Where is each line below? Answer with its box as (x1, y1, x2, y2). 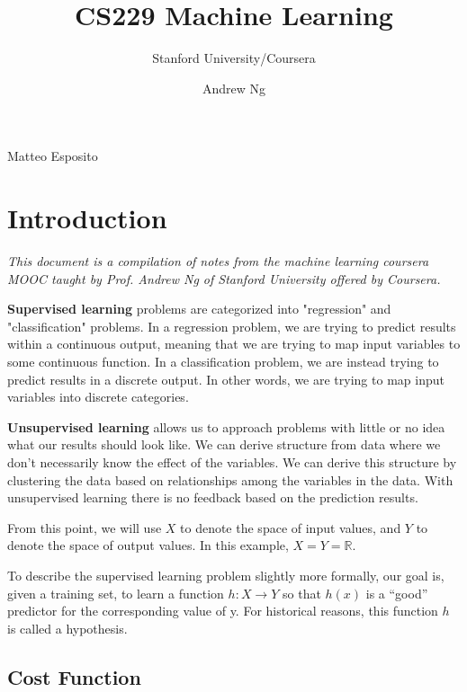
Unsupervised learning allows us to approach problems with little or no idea (7, 417, 445, 436)
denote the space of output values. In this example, (7, 536, 289, 554)
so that (283, 583, 321, 602)
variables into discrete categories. (7, 387, 189, 406)
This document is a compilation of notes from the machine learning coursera (7, 252, 429, 271)
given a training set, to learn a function (7, 583, 224, 602)
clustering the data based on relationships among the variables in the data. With (7, 470, 454, 489)
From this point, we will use (7, 518, 162, 537)
